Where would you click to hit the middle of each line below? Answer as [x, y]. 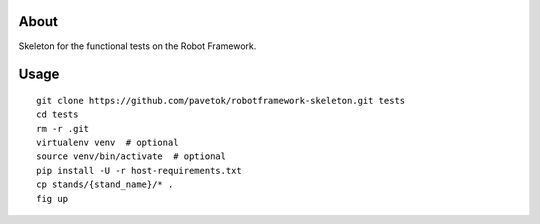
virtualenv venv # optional [107, 143]
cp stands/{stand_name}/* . [105, 184]
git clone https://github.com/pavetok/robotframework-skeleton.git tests [221, 100]
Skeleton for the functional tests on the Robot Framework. [137, 46]
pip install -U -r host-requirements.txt [139, 170]
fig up [52, 198]
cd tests [57, 114]
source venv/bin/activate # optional [131, 156]
